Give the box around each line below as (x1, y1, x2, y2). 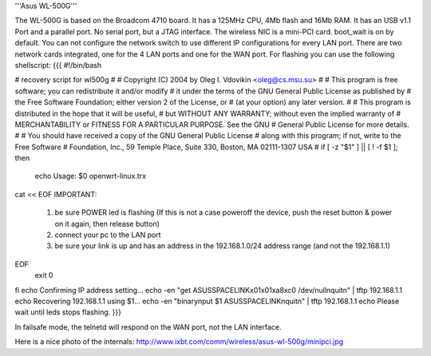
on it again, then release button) (54, 219, 160, 228)
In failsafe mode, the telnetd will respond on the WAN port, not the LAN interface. (14, 322, 282, 331)
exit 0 (34, 271, 53, 280)
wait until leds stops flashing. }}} (14, 307, 121, 317)
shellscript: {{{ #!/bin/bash (14, 60, 102, 69)
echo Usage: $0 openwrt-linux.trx (34, 172, 147, 181)
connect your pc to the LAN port (54, 230, 161, 239)
